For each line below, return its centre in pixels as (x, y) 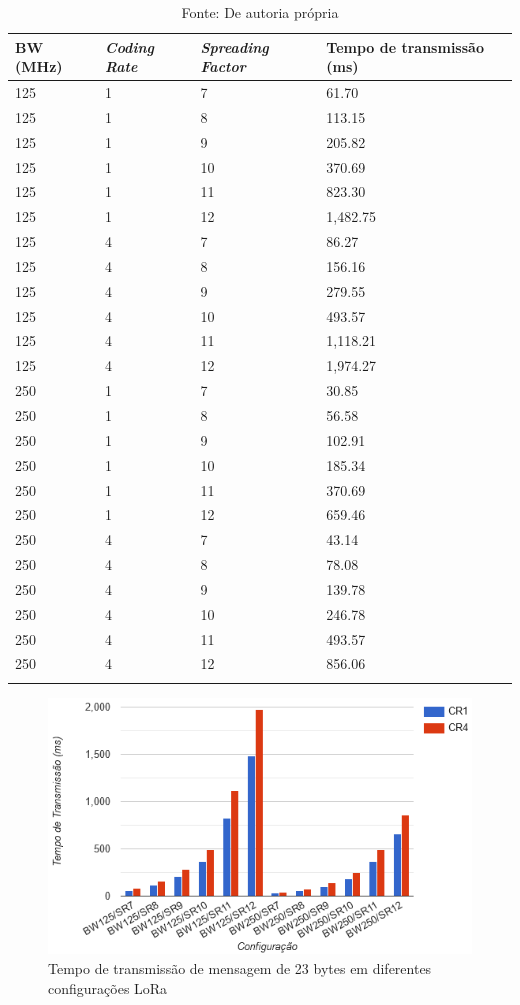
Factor (223, 66)
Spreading (234, 46)
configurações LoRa (108, 987)
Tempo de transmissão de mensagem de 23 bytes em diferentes (240, 967)
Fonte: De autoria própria (260, 12)
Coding (129, 46)
